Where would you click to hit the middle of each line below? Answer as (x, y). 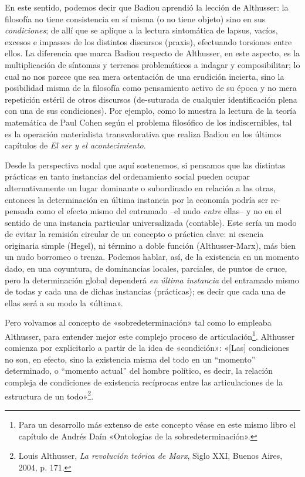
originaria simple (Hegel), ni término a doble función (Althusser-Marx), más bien (150, 245)
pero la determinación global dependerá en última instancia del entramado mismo (152, 280)
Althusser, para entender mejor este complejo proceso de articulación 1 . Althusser (150, 335)
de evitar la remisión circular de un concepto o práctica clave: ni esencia (134, 234)
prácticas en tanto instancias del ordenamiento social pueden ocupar (128, 176)
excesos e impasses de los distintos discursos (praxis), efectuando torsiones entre (148, 41)
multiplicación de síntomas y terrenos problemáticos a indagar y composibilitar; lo (152, 64)
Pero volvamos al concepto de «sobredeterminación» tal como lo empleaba (138, 322)
